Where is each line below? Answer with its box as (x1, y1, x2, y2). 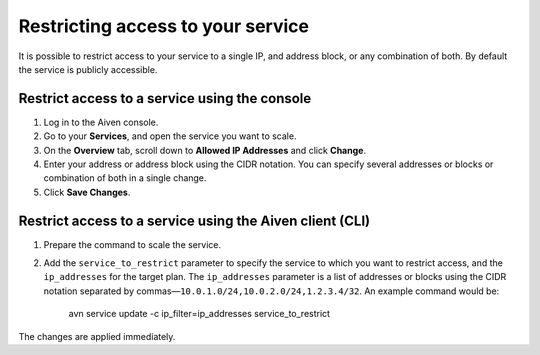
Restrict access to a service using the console (18, 90, 312, 107)
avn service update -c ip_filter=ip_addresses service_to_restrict (68, 308, 330, 320)
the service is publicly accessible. (18, 63, 158, 75)
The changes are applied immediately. (18, 330, 176, 342)
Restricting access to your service (18, 15, 310, 37)
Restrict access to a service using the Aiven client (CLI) (18, 212, 370, 229)
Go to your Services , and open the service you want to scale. (43, 130, 297, 142)
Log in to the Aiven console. (43, 116, 159, 128)
